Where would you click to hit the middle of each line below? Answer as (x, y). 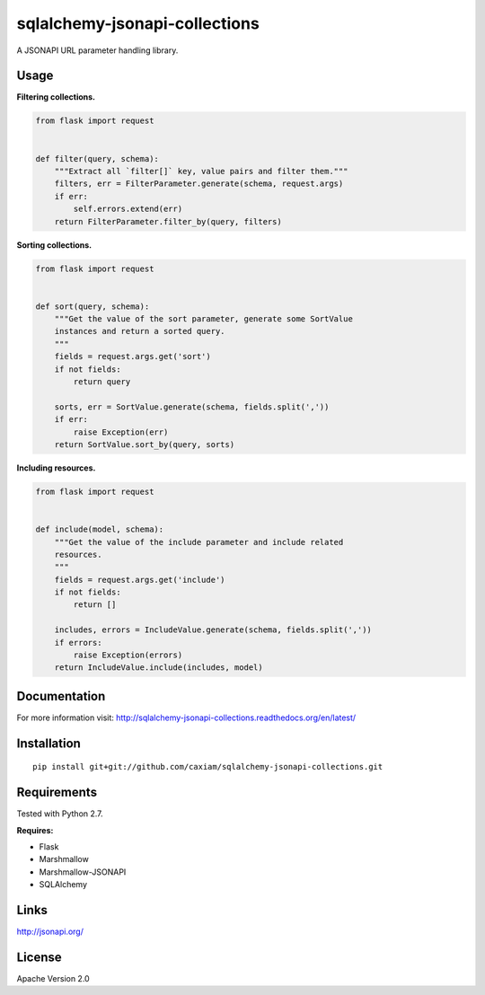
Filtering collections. (56, 97)
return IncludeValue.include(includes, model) (159, 668)
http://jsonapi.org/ (50, 932)
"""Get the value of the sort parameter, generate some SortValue (204, 319)
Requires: (35, 830)
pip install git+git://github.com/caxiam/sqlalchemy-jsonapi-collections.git (208, 767)
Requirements (57, 792)
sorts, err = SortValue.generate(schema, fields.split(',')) (192, 407)
